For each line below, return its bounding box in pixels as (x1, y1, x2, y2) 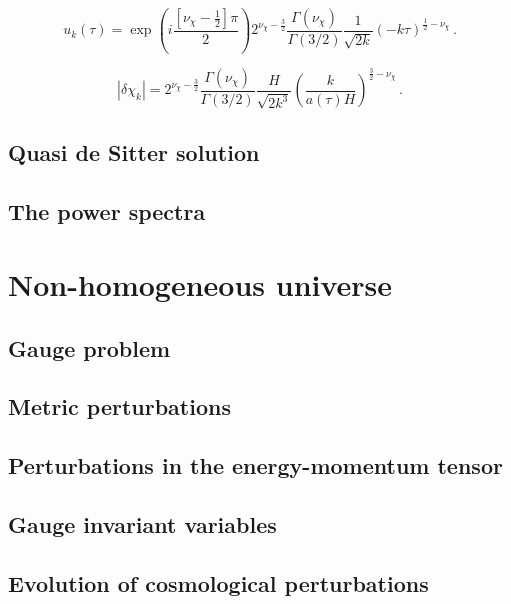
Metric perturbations (8, 391, 231, 422)
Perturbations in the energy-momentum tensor (8, 450, 503, 481)
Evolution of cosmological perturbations (8, 567, 429, 598)
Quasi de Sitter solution (8, 136, 260, 167)
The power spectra (8, 195, 206, 226)
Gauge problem (8, 332, 171, 363)
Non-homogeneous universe (8, 264, 393, 305)
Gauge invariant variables (8, 509, 277, 540)
